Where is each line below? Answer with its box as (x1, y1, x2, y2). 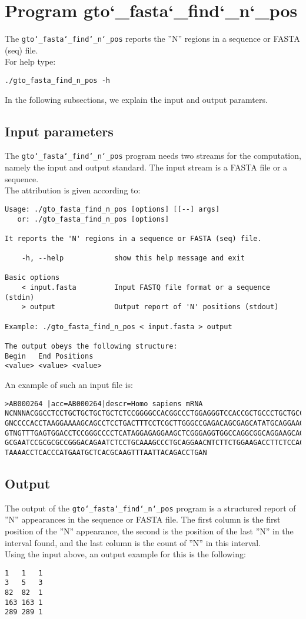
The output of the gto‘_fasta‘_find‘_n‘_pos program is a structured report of (5, 501, 296, 514)
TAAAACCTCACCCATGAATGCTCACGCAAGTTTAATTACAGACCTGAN (5, 448, 207, 457)
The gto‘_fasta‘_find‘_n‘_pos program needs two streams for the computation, (5, 149, 301, 162)
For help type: (5, 55, 56, 68)
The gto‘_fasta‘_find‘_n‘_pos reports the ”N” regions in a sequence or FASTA (5, 32, 300, 45)
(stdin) (5, 293, 35, 302)
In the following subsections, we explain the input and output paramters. (5, 93, 268, 105)
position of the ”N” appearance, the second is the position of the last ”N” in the (5, 525, 294, 537)
